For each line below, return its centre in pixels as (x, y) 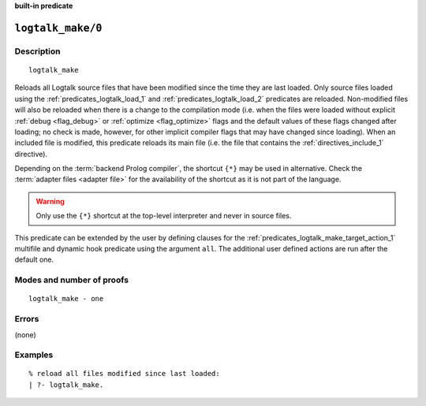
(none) (26, 334)
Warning (50, 201)
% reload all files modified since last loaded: (124, 374)
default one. (34, 259)
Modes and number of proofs (72, 280)
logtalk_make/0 (58, 28)
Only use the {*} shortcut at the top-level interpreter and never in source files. (164, 216)
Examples (34, 355)
